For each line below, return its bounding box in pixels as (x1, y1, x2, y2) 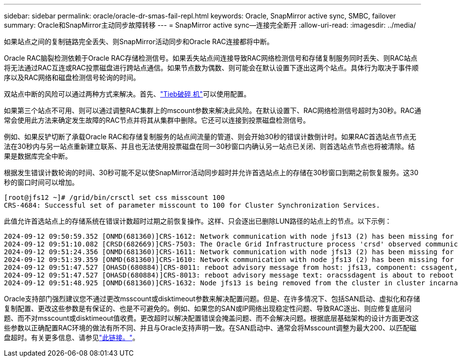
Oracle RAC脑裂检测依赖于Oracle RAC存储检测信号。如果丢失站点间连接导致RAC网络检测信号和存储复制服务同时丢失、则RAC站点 (4, 54, 418, 62)
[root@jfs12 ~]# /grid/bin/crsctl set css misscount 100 (4, 194, 225, 201)
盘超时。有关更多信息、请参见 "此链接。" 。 (4, 333, 140, 342)
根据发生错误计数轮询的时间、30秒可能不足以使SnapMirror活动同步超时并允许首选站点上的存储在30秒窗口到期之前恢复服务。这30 (4, 168, 419, 177)
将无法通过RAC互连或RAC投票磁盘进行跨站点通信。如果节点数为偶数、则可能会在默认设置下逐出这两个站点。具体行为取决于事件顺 (4, 64, 419, 72)
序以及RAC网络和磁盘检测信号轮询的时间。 (4, 73, 140, 82)
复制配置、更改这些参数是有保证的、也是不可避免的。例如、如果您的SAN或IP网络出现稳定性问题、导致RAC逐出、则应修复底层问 (4, 304, 412, 312)
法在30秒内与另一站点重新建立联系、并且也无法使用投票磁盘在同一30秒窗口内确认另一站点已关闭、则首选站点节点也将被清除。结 (4, 142, 415, 150)
